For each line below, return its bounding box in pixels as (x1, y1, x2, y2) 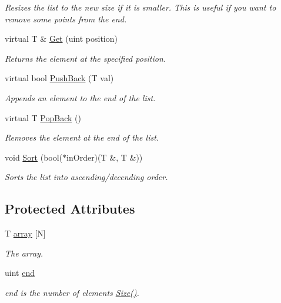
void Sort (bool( (5, 151, 63, 163)
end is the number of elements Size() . (5, 286, 139, 298)
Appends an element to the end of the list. (5, 91, 156, 104)
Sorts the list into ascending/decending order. (5, 171, 168, 183)
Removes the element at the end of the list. (5, 131, 159, 144)
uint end (5, 267, 35, 279)
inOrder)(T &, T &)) (66, 151, 143, 163)
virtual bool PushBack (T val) (5, 72, 114, 84)
